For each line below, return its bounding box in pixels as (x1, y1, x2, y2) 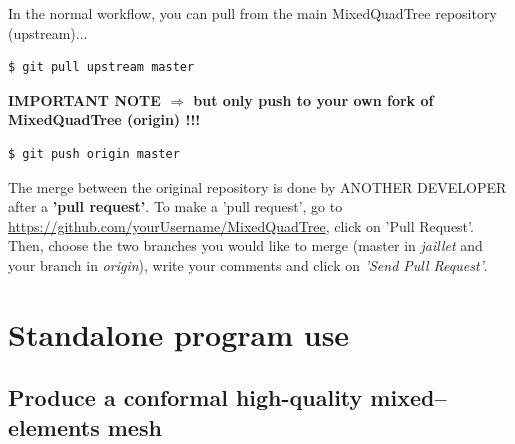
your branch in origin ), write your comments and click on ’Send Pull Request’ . (8, 254, 488, 275)
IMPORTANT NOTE (8, 89, 161, 110)
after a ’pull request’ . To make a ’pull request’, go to (8, 196, 343, 217)
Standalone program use (8, 313, 350, 354)
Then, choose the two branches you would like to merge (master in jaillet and (8, 235, 483, 256)
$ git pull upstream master (8, 60, 195, 75)
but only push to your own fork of (193, 89, 434, 110)
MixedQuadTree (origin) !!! (8, 109, 201, 130)
